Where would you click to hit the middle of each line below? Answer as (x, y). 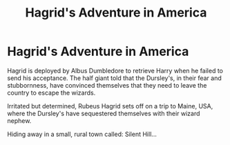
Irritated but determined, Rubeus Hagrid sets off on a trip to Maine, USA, (110, 106)
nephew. (19, 120)
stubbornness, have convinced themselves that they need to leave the (107, 85)
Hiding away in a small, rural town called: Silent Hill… (82, 134)
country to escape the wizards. (51, 93)
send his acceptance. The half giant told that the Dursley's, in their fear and (115, 78)
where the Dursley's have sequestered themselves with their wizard (104, 113)
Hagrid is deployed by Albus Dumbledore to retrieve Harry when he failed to (115, 70)
